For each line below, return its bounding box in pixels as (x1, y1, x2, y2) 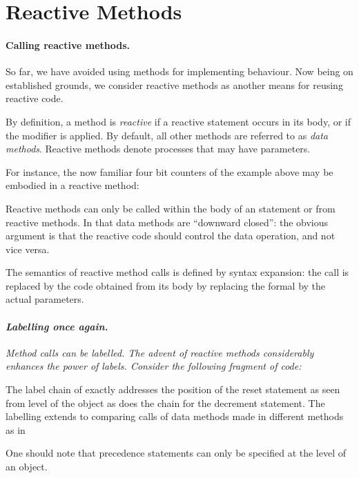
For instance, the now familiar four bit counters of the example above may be (6, 164, 333, 179)
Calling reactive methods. (6, 37, 130, 52)
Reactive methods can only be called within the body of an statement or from (6, 201, 336, 215)
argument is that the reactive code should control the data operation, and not (6, 228, 336, 243)
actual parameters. (6, 292, 84, 306)
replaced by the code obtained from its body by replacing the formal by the (6, 278, 326, 292)
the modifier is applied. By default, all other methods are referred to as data (6, 128, 329, 142)
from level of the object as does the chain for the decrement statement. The (6, 395, 325, 410)
